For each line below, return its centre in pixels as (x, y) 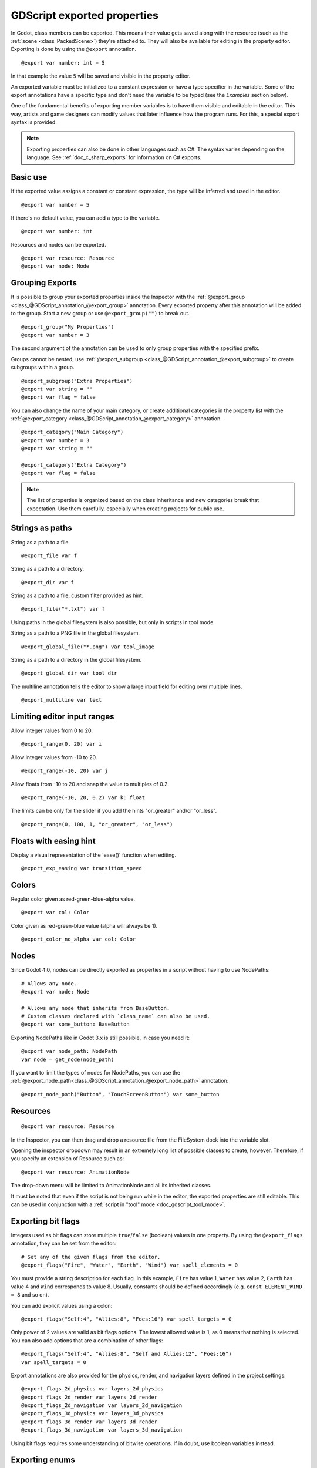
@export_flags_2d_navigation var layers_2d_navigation (102, 1405)
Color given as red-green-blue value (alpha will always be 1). (84, 925)
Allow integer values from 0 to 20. (52, 730)
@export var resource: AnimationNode (76, 1172)
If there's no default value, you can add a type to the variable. (85, 218)
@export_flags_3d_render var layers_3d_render (90, 1422)
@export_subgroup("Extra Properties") (77, 381)
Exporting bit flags (45, 1221)
